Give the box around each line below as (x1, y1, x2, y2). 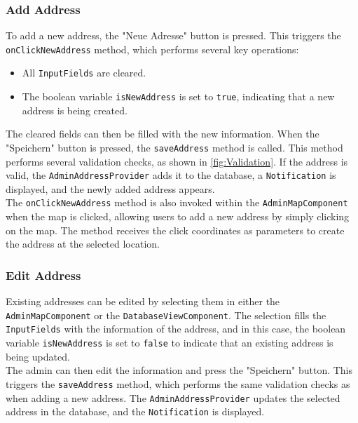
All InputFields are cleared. (22, 65, 146, 80)
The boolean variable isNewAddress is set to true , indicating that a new (22, 89, 335, 104)
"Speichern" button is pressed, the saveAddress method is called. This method (6, 140, 343, 154)
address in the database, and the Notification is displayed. (6, 404, 265, 419)
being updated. (6, 349, 70, 363)
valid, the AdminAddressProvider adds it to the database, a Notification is (6, 168, 336, 182)
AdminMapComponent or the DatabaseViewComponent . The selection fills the (6, 307, 326, 322)
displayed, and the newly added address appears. (6, 181, 215, 196)
